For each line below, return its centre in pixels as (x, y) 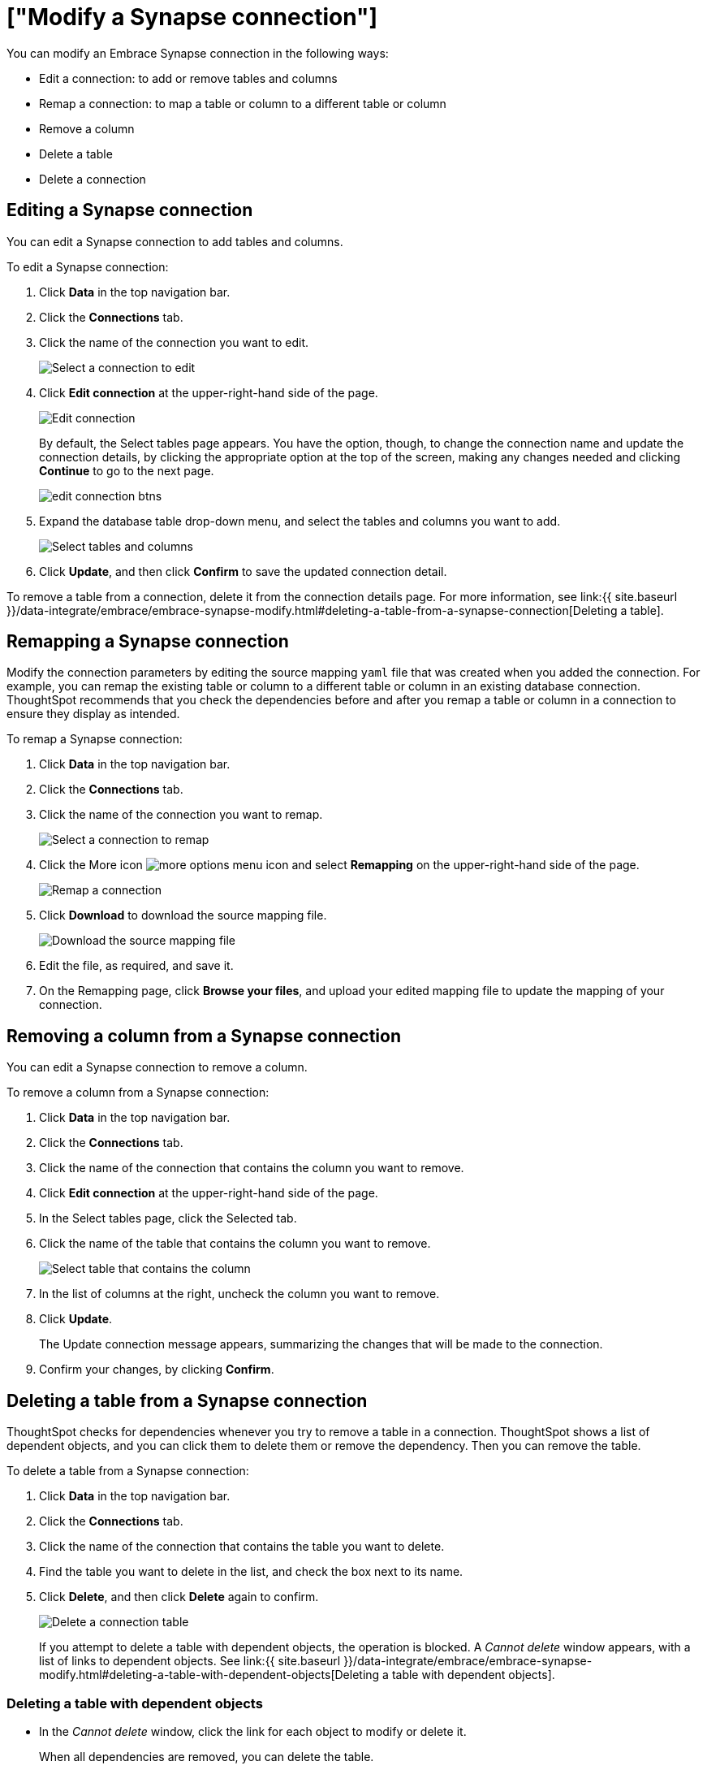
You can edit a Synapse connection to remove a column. (157, 1067)
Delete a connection (93, 179)
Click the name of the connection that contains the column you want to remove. (252, 1168)
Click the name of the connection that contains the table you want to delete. (242, 1547)
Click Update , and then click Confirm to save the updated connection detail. (243, 571)
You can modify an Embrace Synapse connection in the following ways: (198, 53)
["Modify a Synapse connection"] (192, 17)
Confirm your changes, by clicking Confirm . (157, 1370)
